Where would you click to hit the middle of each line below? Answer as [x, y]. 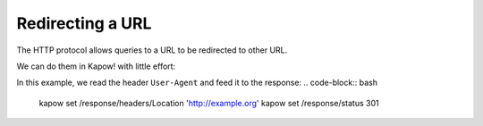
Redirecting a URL [84, 23]
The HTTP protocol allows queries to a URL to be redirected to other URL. [152, 50]
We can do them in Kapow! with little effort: [96, 66]
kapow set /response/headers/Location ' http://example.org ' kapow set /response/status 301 [209, 103]
